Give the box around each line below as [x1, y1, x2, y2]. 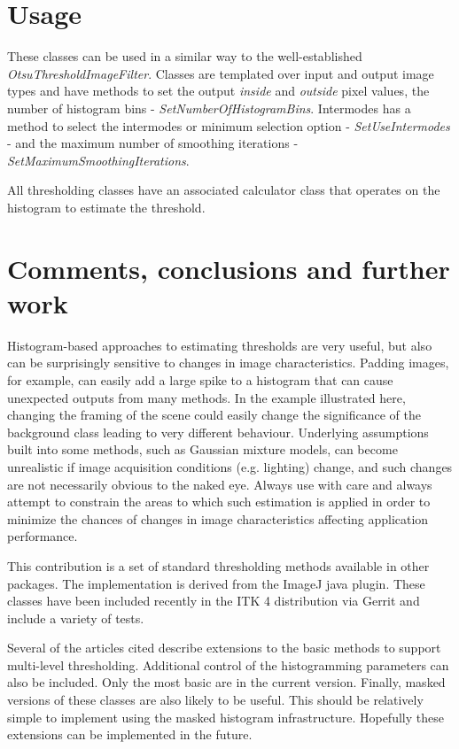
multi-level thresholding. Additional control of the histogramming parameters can [7, 655, 449, 674]
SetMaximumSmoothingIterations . [7, 151, 190, 169]
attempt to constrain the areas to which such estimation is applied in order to [7, 492, 431, 511]
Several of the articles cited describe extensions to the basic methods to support [7, 638, 441, 657]
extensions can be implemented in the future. [7, 725, 253, 744]
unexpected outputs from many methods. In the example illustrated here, [7, 388, 406, 406]
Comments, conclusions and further [7, 250, 450, 286]
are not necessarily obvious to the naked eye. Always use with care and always [7, 475, 432, 493]
